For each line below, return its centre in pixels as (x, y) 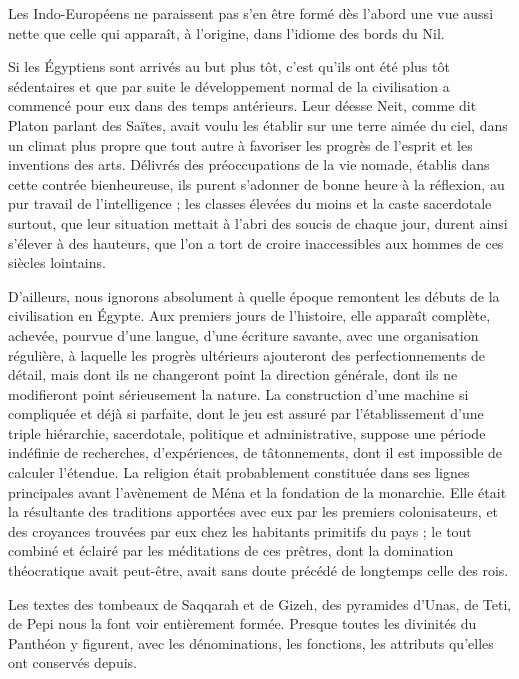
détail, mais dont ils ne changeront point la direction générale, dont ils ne (233, 374)
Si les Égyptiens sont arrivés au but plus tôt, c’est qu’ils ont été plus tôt (229, 66)
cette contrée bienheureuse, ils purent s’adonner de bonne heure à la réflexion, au (256, 183)
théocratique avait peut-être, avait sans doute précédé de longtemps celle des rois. (258, 570)
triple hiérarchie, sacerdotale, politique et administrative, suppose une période (247, 432)
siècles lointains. (57, 262)
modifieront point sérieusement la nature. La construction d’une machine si (238, 393)
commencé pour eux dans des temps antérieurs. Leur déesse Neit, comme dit (242, 105)
